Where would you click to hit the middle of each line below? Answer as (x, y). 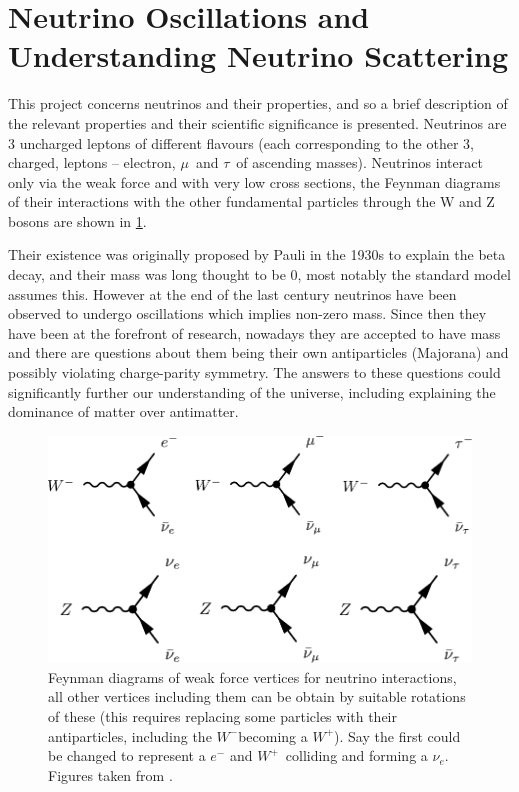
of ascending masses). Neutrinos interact (359, 162)
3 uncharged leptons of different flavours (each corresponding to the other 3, (241, 142)
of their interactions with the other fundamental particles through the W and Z (251, 201)
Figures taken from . (110, 774)
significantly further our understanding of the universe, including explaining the (252, 391)
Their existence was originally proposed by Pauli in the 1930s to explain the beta (257, 254)
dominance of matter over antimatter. (123, 411)
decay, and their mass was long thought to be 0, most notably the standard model (259, 274)
